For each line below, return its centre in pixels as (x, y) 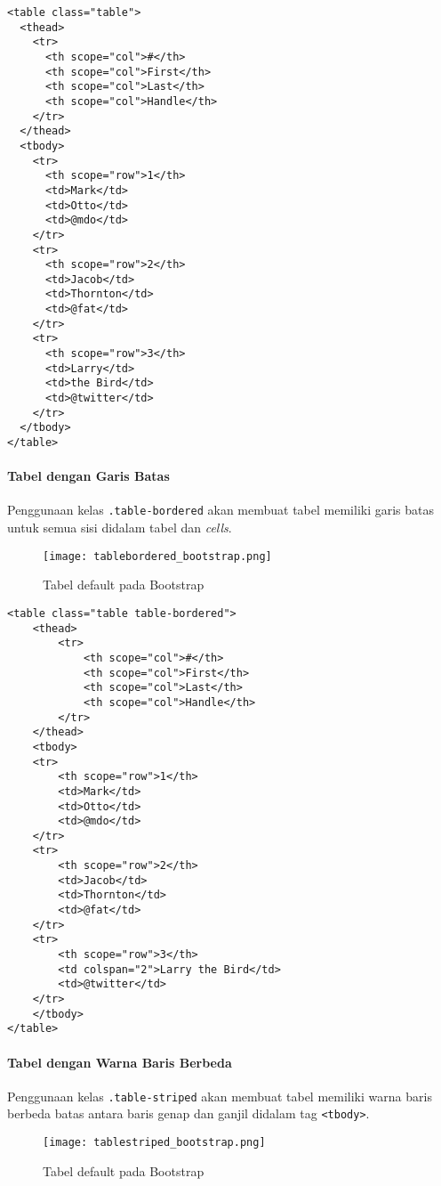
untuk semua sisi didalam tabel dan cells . (120, 528)
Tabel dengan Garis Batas (88, 476)
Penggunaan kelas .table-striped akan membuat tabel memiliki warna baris (220, 1096)
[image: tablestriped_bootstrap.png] (154, 1143)
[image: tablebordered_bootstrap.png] (157, 556)
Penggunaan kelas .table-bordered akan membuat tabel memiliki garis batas (221, 510)
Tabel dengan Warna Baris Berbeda (120, 1062)
